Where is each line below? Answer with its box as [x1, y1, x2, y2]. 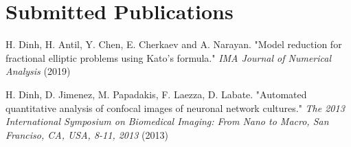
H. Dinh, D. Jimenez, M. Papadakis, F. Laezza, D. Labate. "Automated [5, 87, 307, 101]
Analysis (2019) [5, 64, 71, 78]
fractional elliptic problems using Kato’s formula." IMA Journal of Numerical [5, 50, 331, 65]
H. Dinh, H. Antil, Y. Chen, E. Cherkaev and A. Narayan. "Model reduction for [5, 37, 342, 52]
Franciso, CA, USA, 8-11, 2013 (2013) [5, 127, 168, 142]
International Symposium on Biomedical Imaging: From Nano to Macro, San [5, 114, 329, 128]
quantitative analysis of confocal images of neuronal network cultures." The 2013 [5, 100, 345, 115]
